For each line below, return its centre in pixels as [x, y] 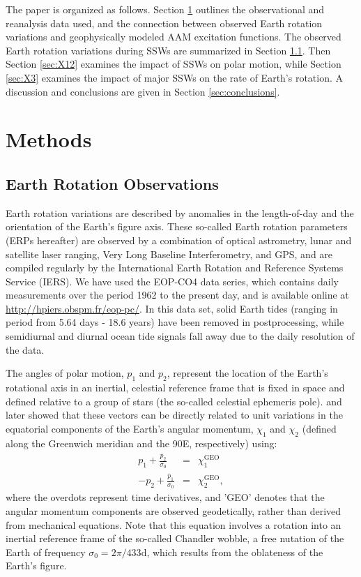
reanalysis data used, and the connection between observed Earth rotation [164, 23]
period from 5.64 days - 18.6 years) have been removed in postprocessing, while [175, 322]
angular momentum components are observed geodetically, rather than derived [174, 511]
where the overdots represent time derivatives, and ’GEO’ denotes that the [165, 497]
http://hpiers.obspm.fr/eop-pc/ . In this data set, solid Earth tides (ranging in [172, 308]
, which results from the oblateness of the [235, 552]
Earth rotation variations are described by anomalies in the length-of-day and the [180, 212]
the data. [25, 349]
